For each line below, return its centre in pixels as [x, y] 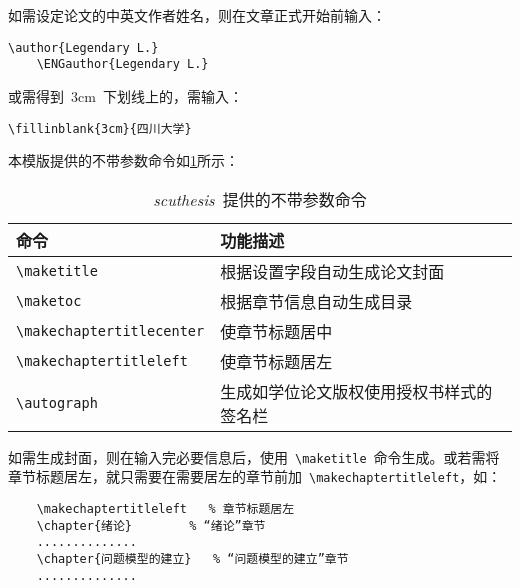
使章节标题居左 [276, 361]
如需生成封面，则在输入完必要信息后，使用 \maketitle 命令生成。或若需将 [254, 456]
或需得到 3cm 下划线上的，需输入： [125, 95]
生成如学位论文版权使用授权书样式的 [356, 391]
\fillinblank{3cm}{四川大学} [100, 128]
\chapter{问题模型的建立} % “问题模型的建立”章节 [192, 559]
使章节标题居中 [276, 331]
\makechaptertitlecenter [110, 330]
